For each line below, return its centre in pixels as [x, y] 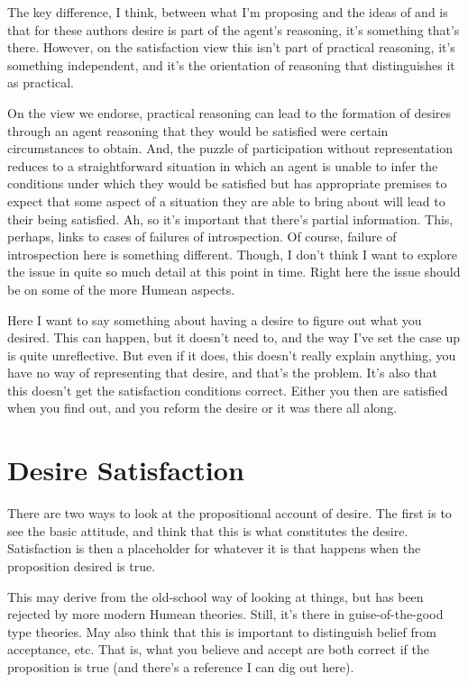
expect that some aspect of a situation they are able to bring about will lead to [226, 200]
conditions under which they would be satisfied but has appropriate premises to [227, 183]
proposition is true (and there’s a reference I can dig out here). [181, 666]
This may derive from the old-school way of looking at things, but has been [216, 596]
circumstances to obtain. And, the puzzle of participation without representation [230, 148]
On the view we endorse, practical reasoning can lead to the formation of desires [229, 112]
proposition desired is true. [82, 565]
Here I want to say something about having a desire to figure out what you [215, 319]
